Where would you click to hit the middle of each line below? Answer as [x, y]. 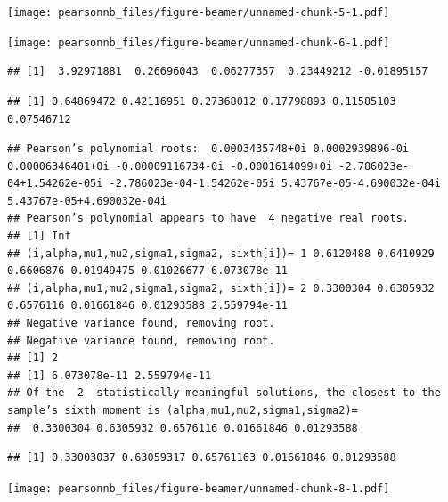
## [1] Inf [39, 236]
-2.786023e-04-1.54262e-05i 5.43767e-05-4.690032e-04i [275, 184]
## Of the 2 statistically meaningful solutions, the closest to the [224, 393]
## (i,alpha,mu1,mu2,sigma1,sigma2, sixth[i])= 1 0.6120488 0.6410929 [221, 253]
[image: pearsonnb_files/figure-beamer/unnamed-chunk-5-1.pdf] [199, 12]
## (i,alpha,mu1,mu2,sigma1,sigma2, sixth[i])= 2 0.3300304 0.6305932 [221, 288]
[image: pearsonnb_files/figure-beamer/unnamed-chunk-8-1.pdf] [199, 488]
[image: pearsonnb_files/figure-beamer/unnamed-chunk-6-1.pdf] [199, 42]
